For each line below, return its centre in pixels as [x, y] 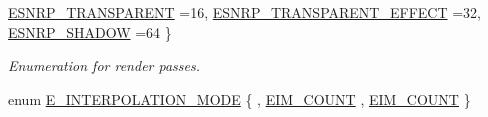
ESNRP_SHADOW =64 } [90, 31]
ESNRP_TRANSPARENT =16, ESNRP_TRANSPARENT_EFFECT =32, [244, 12]
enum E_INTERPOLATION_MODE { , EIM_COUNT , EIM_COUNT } [239, 98]
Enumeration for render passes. [104, 65]
